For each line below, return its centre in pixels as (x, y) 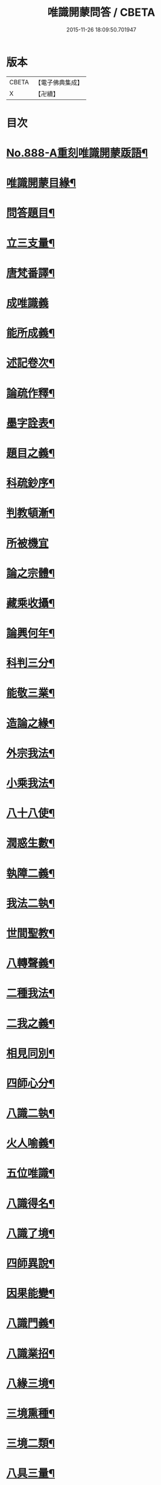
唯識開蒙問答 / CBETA (101, 12)
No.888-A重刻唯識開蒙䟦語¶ (77, 153)
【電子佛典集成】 (59, 82)
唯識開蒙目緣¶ (41, 183)
